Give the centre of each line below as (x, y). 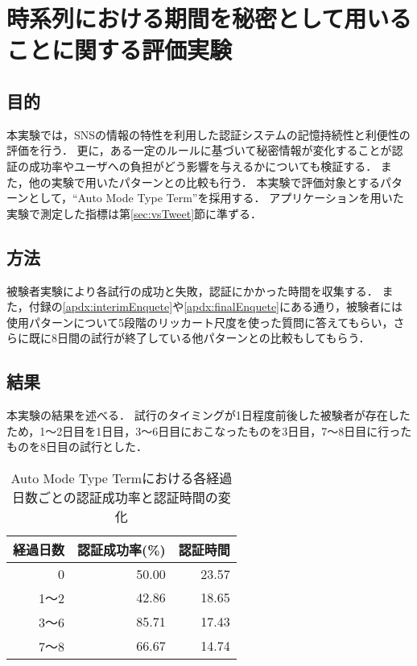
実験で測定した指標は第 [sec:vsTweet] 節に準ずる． (134, 213)
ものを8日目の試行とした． (77, 447)
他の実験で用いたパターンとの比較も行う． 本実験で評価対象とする (204, 182)
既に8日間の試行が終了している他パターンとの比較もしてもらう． (199, 338)
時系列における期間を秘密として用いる (209, 18)
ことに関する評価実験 (120, 50)
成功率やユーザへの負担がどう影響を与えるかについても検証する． (203, 165)
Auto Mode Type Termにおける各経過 (122, 478)
